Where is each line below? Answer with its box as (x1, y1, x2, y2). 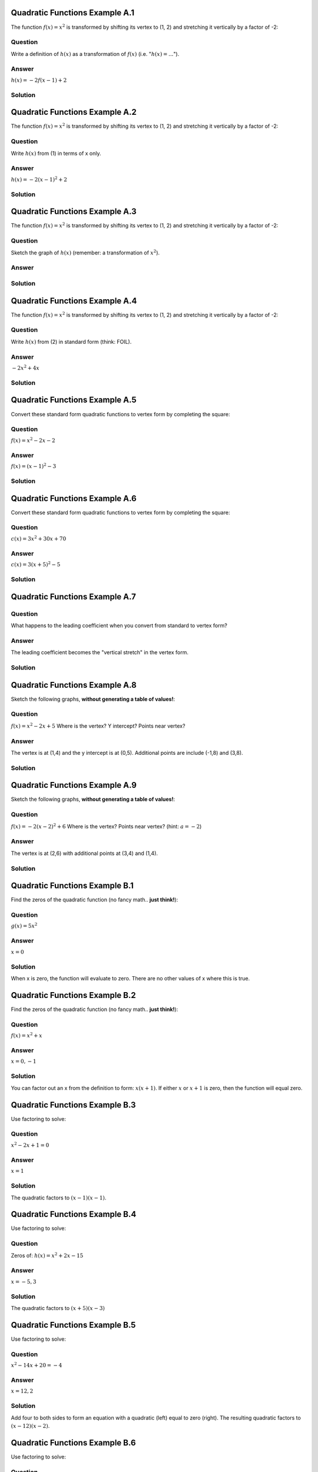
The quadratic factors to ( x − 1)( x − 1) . (11, 1194, 107, 1201)
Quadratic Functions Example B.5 (11, 1320, 136, 1330)
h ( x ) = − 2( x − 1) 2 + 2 (11, 175, 68, 183)
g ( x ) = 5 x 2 (11, 921, 38, 930)
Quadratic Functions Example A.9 (11, 780, 137, 790)
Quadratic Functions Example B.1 (11, 881, 134, 891)
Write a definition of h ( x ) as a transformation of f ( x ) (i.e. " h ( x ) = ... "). (11, 50, 180, 57)
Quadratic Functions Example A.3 (11, 207, 137, 217)
